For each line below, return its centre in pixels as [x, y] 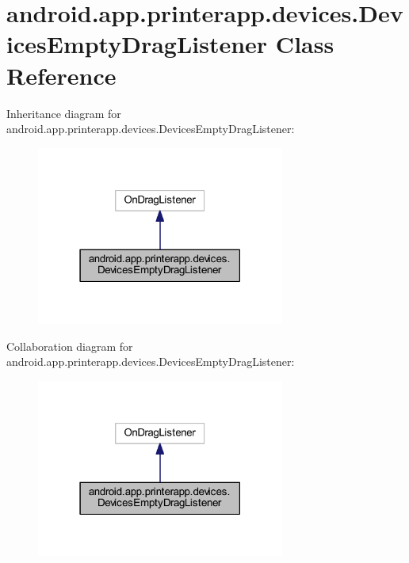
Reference [61, 75]
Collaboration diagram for [70, 346]
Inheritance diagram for [64, 113]
